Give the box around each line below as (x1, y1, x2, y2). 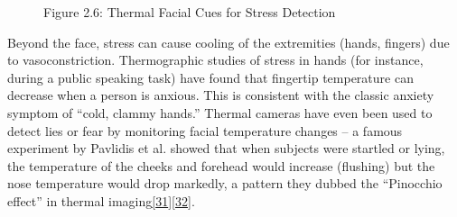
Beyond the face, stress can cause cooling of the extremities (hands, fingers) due (7, 32, 450, 51)
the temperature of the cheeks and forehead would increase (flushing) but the (7, 156, 435, 175)
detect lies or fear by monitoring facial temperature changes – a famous (7, 121, 403, 140)
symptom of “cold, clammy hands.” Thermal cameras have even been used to (7, 103, 433, 122)
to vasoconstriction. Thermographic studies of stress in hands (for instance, (7, 50, 424, 69)
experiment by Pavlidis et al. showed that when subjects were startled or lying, (7, 139, 445, 158)
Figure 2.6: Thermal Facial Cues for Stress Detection (43, 3, 336, 21)
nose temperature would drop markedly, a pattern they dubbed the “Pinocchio (7, 174, 443, 193)
